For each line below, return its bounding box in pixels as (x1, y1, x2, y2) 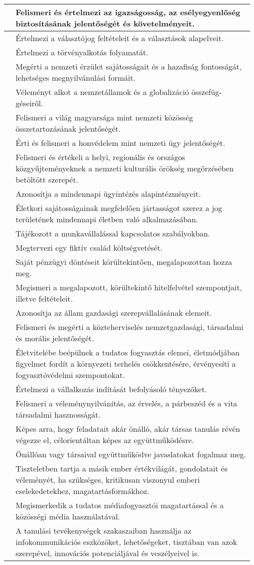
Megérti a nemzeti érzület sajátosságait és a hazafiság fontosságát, (16, 61, 242, 72)
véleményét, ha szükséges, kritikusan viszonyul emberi (16, 474, 200, 485)
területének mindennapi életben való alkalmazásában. (16, 213, 198, 225)
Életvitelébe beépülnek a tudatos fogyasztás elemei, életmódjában (16, 347, 240, 358)
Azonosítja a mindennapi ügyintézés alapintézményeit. (16, 188, 201, 199)
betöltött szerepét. (16, 174, 79, 185)
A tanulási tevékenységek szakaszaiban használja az (16, 525, 191, 536)
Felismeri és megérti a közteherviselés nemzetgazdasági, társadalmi (16, 321, 244, 332)
